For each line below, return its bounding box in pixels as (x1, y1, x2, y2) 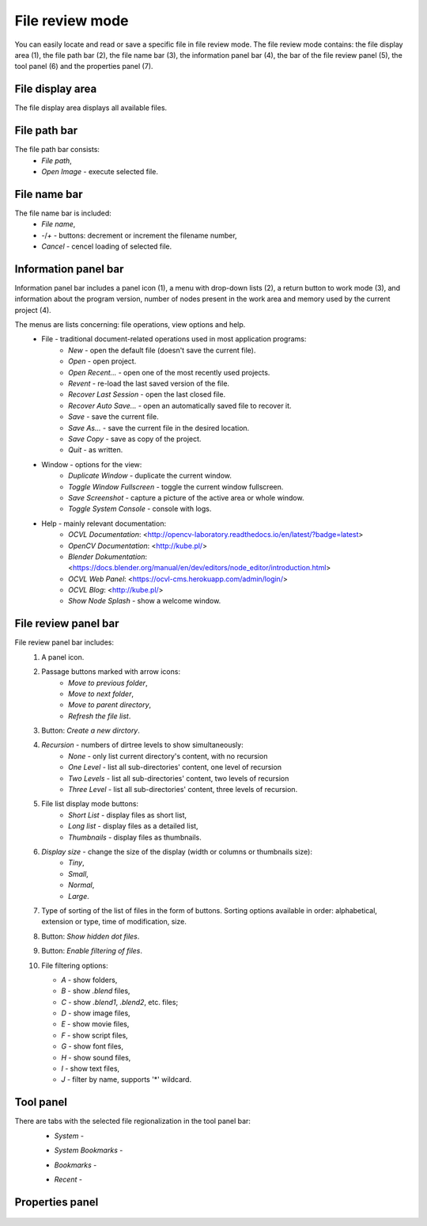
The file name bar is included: (14, 208, 112, 218)
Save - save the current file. (68, 412, 159, 421)
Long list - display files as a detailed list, (68, 821, 198, 831)
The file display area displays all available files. (14, 103, 168, 112)
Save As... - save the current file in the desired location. (68, 423, 250, 432)
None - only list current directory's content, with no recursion (68, 751, 268, 760)
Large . (68, 891, 90, 900)
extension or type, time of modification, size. (41, 917, 187, 927)
